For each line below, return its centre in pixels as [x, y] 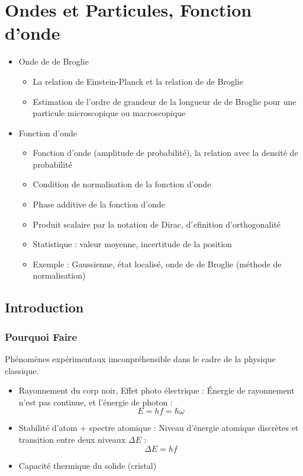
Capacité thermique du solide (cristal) [88, 465]
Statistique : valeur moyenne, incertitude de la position [132, 244]
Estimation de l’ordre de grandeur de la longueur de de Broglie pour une [165, 101]
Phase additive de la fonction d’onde [99, 204]
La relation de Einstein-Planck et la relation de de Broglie [138, 81]
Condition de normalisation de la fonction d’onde [122, 184]
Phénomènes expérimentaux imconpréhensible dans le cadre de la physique [140, 359]
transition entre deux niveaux [72, 439]
